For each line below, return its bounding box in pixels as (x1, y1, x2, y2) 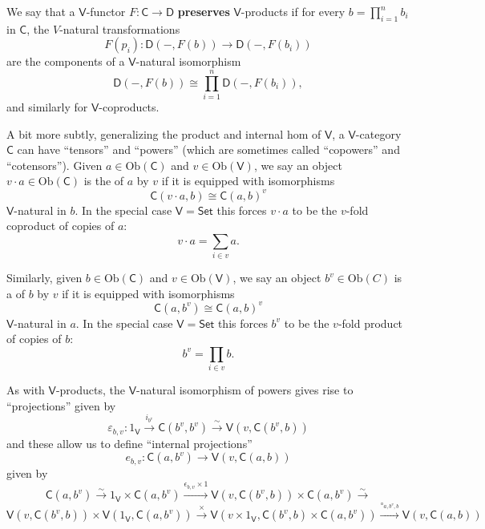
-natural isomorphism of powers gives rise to (136, 382, 354, 398)
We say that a (6, 3, 75, 19)
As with (6, 382, 45, 398)
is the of (83, 172, 124, 189)
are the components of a (6, 53, 125, 70)
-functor (86, 3, 126, 19)
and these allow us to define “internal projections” (6, 434, 253, 451)
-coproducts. (99, 99, 160, 115)
